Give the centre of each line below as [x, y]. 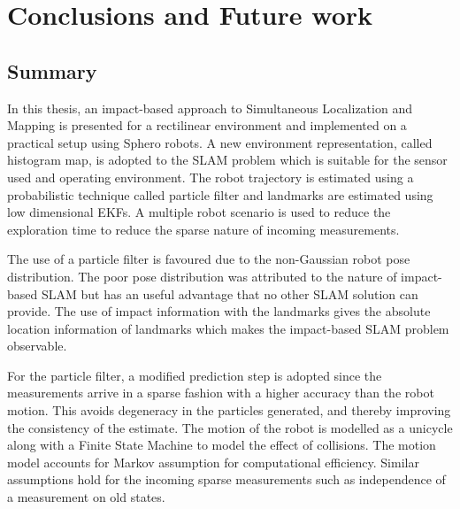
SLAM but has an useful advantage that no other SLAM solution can [230, 293]
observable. [37, 346]
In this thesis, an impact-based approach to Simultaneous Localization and [210, 108]
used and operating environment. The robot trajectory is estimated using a [211, 177]
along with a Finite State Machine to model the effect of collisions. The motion [222, 445]
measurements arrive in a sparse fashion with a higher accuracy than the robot [221, 393]
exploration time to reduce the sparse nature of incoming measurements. [203, 229]
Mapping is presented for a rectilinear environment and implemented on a [207, 125]
